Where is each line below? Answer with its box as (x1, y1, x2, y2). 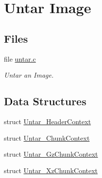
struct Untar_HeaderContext (4, 116, 91, 126)
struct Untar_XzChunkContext (4, 165, 98, 175)
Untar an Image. (4, 70, 54, 80)
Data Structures (4, 94, 86, 109)
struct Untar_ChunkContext (4, 132, 90, 143)
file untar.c (4, 53, 36, 64)
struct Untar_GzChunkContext (4, 149, 98, 159)
